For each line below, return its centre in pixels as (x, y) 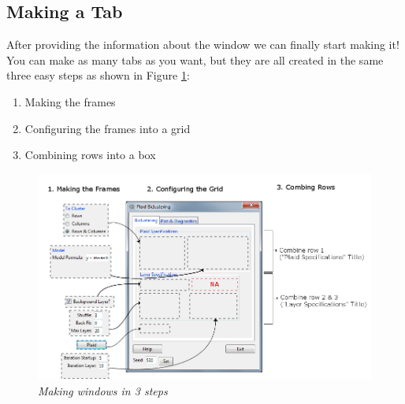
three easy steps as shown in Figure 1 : (98, 75)
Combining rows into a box (90, 155)
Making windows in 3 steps (103, 390)
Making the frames (70, 101)
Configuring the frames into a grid (108, 128)
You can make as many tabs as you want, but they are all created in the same (195, 59)
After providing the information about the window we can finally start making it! (203, 44)
